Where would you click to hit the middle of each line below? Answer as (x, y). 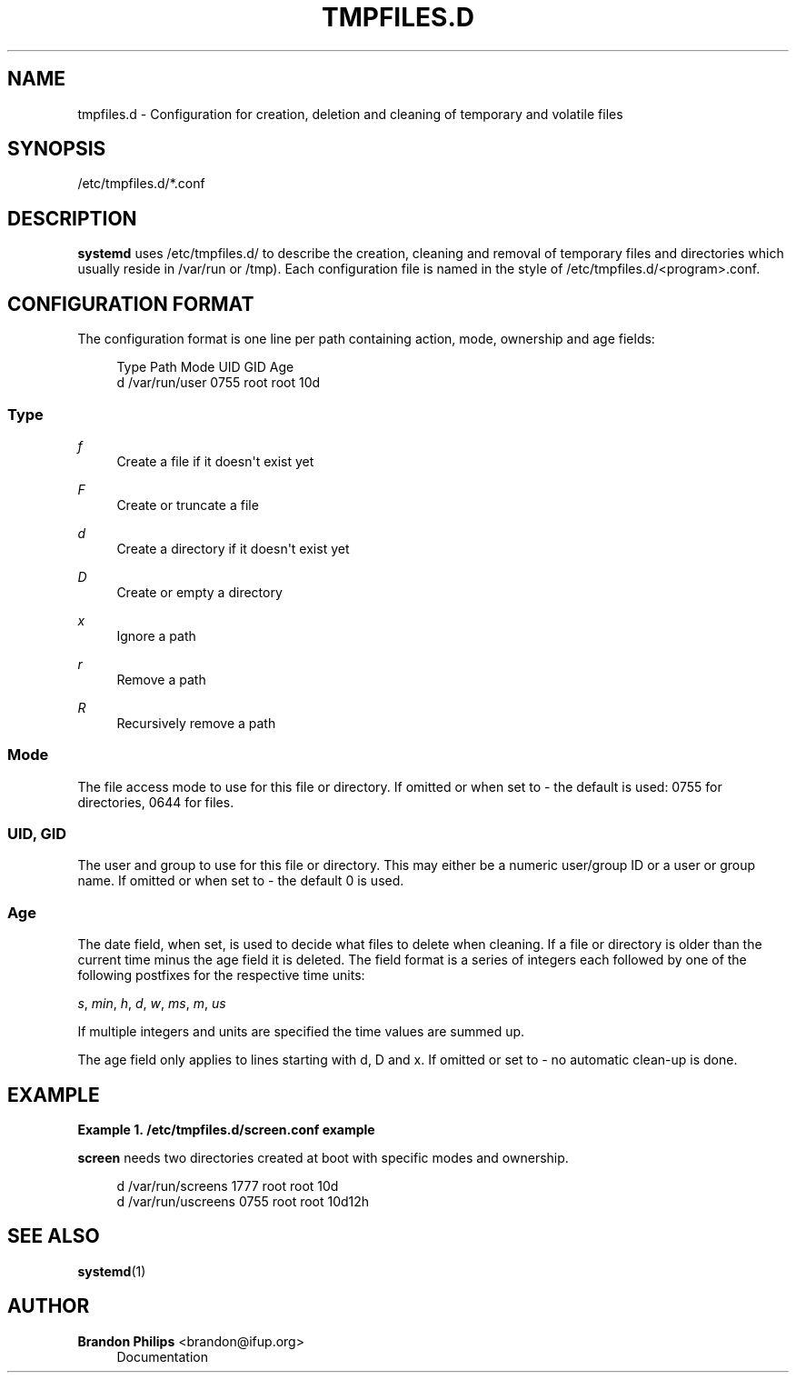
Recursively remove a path (196, 723)
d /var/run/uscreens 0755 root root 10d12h (243, 1201)
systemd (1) (112, 1271)
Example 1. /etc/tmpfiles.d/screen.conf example (226, 1129)
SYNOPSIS (57, 149)
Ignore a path (156, 635)
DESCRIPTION (72, 218)
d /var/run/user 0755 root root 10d (219, 383)
